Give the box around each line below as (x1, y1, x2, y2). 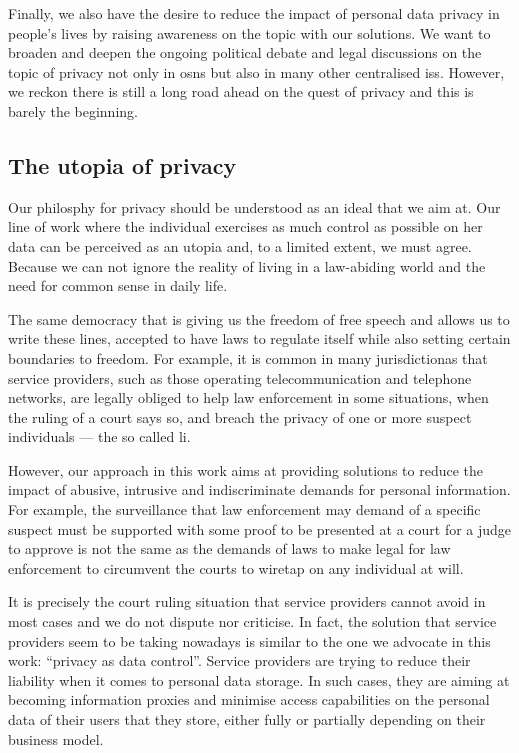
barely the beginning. (8, 100, 138, 121)
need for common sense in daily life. (8, 275, 228, 296)
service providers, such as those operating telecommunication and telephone (8, 367, 472, 388)
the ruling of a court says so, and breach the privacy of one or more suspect (8, 406, 472, 427)
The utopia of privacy (8, 149, 237, 180)
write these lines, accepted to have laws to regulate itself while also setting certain (8, 328, 511, 349)
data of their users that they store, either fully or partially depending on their (8, 709, 486, 730)
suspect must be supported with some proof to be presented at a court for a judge (8, 518, 512, 539)
